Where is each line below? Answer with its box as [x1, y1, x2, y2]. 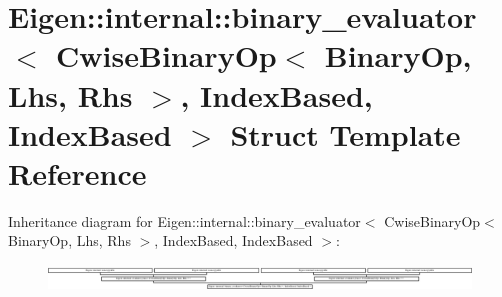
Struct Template [230, 113, 461, 154]
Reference [8, 152, 147, 193]
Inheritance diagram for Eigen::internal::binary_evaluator [8, 210, 361, 231]
